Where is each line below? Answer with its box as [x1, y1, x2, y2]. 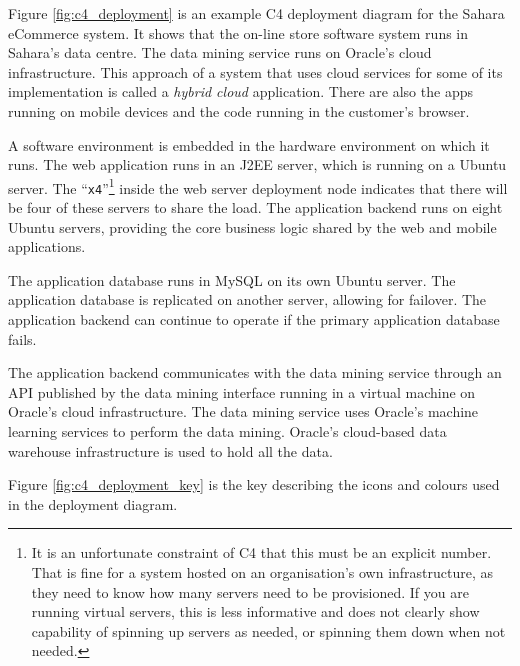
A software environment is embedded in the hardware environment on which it [8, 134, 490, 155]
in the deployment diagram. [8, 493, 178, 514]
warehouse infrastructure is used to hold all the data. [8, 440, 333, 461]
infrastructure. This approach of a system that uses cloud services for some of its [8, 61, 503, 82]
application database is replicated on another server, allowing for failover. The [8, 289, 487, 310]
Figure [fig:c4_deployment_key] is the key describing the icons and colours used [8, 474, 500, 495]
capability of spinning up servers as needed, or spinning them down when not [31, 620, 506, 641]
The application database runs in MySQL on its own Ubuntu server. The [8, 269, 456, 290]
